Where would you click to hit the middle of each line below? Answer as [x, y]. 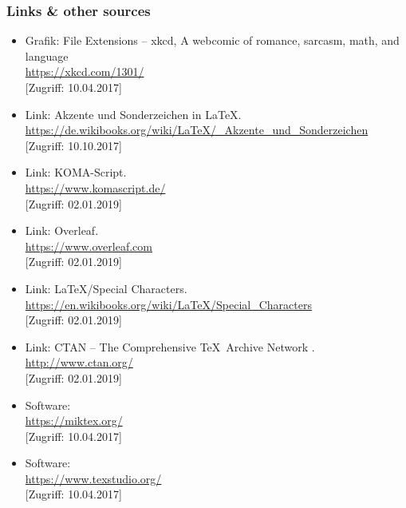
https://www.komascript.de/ [95, 187]
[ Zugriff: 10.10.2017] [73, 145]
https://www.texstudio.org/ [93, 478]
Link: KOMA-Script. [76, 172]
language [47, 56]
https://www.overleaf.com [89, 246]
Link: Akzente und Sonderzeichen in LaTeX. [133, 114]
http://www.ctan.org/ [79, 362]
